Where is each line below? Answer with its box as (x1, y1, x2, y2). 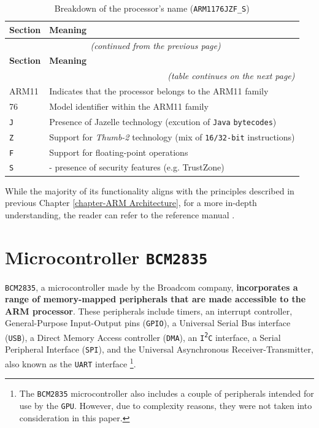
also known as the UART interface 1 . (5, 356, 136, 370)
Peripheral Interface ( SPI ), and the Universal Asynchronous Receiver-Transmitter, (5, 343, 313, 356)
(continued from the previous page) (90, 39, 221, 52)
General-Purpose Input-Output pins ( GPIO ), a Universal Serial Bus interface (5, 316, 291, 329)
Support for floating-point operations (49, 145, 188, 158)
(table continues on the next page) (167, 69, 295, 82)
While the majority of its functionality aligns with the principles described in (5, 184, 294, 197)
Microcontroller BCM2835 (5, 244, 208, 269)
